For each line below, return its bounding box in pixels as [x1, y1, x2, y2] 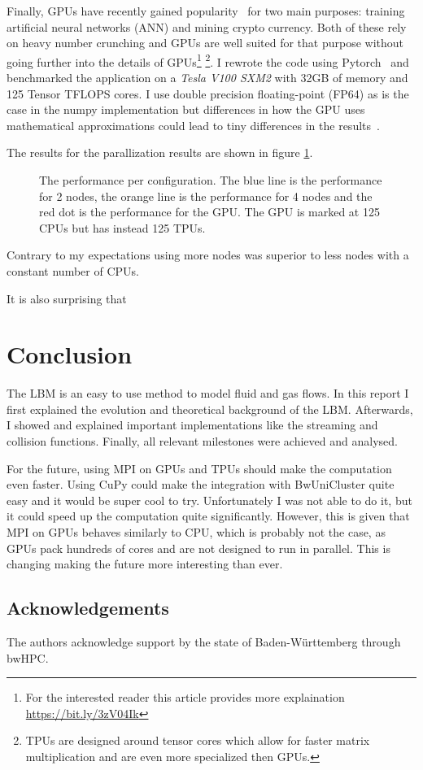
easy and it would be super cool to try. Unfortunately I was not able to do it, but [7, 491, 412, 508]
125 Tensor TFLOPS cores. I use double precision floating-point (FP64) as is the [7, 85, 409, 102]
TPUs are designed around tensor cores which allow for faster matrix [25, 732, 370, 749]
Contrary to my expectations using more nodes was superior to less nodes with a [7, 246, 409, 263]
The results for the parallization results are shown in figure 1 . [7, 144, 313, 161]
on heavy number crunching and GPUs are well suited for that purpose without [7, 34, 404, 51]
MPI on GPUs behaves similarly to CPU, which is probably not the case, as [7, 524, 386, 541]
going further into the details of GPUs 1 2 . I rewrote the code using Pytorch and [7, 50, 409, 70]
